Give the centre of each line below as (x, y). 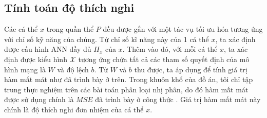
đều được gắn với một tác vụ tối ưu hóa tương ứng (183, 29)
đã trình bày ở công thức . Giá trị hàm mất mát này (178, 99)
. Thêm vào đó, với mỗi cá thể (170, 49)
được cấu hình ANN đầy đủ (48, 49)
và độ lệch (73, 69)
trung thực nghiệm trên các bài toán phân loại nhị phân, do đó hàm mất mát (126, 89)
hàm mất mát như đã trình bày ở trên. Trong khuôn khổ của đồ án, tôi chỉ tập (129, 79)
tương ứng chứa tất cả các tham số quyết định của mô (164, 59)
